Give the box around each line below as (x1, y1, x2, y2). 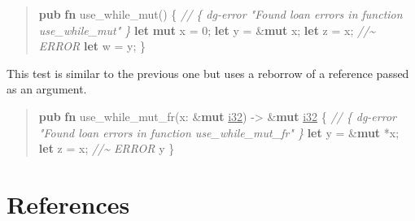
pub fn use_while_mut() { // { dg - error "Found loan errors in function (38, 6, 403, 22)
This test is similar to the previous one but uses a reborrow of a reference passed (7, 64, 409, 81)
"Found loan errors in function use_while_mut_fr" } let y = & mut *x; (38, 123, 400, 141)
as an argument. (7, 80, 87, 97)
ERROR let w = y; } (38, 37, 146, 54)
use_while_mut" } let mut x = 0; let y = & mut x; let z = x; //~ (38, 21, 376, 38)
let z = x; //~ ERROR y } (38, 140, 175, 157)
